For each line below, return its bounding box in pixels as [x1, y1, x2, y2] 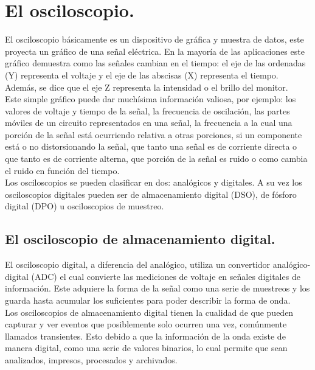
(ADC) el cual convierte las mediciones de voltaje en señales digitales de [31, 270, 300, 282]
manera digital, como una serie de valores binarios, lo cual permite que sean [5, 341, 288, 354]
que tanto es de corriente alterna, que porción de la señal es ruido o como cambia [5, 152, 308, 165]
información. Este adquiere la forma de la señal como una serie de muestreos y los [5, 282, 310, 295]
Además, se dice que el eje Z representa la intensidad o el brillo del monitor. [5, 80, 288, 93]
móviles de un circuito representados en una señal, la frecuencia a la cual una [5, 116, 292, 129]
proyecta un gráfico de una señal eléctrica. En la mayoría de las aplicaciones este [5, 44, 305, 57]
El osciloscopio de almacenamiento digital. [5, 229, 275, 248]
